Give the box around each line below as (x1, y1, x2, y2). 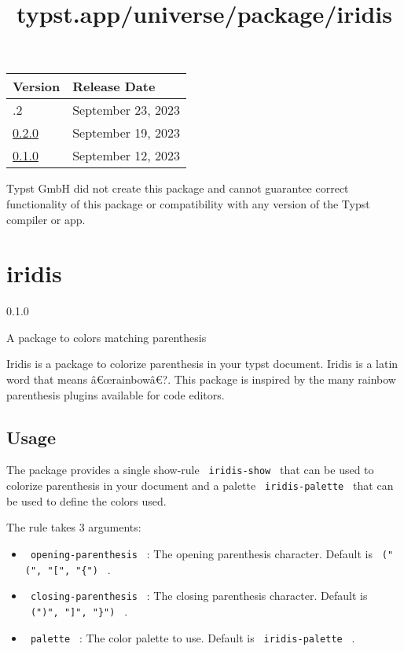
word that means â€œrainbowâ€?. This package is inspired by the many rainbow (6, 371, 396, 388)
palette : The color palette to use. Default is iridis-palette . (30, 629, 355, 645)
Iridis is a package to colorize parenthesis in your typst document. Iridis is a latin (6, 355, 398, 372)
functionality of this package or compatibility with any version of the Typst (6, 195, 370, 211)
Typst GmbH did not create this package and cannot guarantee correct (6, 180, 349, 197)
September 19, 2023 (72, 123, 181, 142)
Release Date (72, 77, 156, 96)
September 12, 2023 (72, 146, 181, 165)
